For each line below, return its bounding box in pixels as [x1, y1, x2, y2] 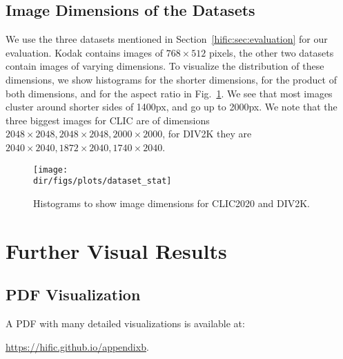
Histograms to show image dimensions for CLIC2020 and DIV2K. [33, 195, 310, 210]
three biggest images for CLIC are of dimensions [6, 113, 210, 127]
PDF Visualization [6, 284, 141, 305]
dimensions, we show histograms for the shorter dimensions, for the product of [6, 72, 337, 86]
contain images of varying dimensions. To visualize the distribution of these [6, 59, 324, 73]
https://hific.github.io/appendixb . [6, 339, 149, 353]
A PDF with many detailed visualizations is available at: [6, 316, 245, 331]
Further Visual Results [6, 236, 227, 264]
